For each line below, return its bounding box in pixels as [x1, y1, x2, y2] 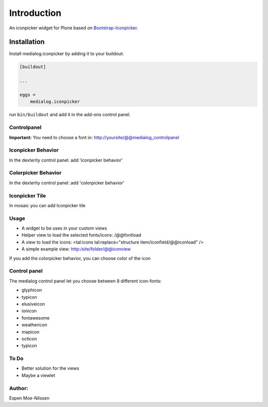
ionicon [21, 308, 37, 314]
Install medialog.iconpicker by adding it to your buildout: [9, 51, 124, 57]
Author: [9, 385, 28, 392]
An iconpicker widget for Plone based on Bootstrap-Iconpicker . [9, 25, 138, 31]
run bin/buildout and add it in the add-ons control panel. [9, 112, 131, 118]
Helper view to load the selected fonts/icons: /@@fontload [21, 232, 141, 238]
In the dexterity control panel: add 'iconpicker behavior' [9, 157, 123, 163]
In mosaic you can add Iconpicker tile [9, 202, 86, 208]
